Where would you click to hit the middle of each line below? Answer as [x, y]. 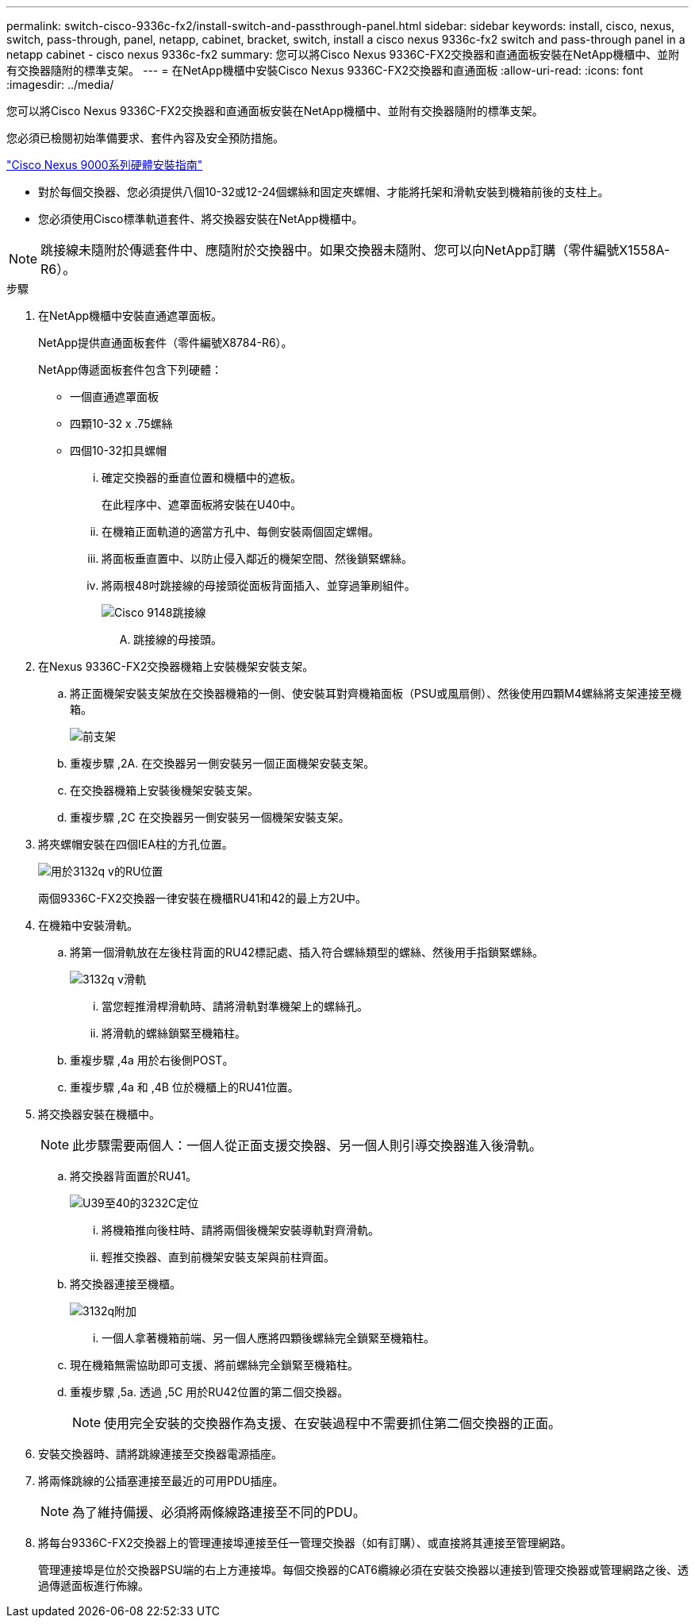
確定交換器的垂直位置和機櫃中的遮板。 [202, 477]
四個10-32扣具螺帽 [118, 450]
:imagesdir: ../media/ [60, 85]
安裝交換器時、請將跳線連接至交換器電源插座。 [160, 1454]
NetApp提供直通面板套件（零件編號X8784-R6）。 [165, 343]
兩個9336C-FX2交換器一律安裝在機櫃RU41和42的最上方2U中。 [203, 898]
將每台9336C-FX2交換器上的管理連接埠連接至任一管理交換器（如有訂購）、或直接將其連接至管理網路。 [305, 1543]
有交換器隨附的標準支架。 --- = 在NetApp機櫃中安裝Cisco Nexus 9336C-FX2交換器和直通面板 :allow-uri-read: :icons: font [325, 70]
